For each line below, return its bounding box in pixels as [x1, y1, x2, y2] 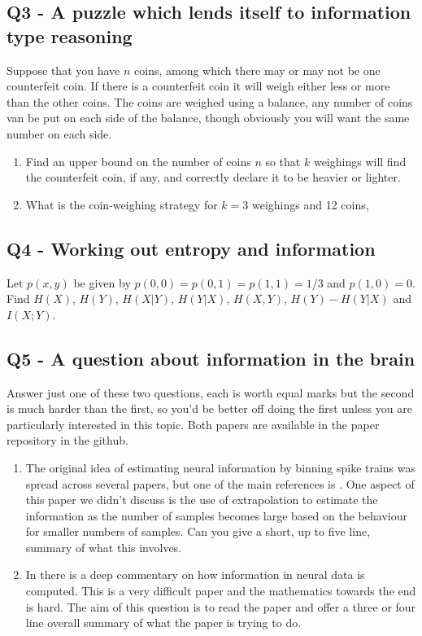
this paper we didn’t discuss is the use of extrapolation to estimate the [25, 491, 378, 508]
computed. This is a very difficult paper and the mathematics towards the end [25, 582, 416, 599]
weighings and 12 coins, [251, 195, 369, 213]
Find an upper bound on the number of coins [25, 152, 251, 169]
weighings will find [313, 152, 407, 169]
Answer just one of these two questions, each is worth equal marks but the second [7, 384, 415, 401]
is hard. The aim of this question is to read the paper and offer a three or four [25, 598, 416, 615]
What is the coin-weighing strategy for [25, 195, 218, 213]
